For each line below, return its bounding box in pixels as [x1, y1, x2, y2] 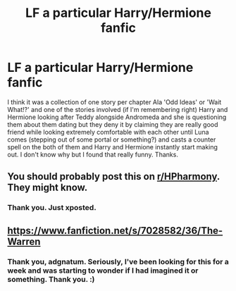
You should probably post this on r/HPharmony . [7, 171, 221, 182]
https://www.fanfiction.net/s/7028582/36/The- [7, 224, 223, 237]
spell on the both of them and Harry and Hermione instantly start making [7, 142, 218, 151]
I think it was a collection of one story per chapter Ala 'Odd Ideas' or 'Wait [7, 97, 222, 106]
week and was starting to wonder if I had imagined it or [7, 266, 199, 275]
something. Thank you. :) [7, 274, 95, 284]
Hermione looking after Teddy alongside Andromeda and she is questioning [7, 113, 227, 121]
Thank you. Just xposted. [7, 203, 97, 213]
